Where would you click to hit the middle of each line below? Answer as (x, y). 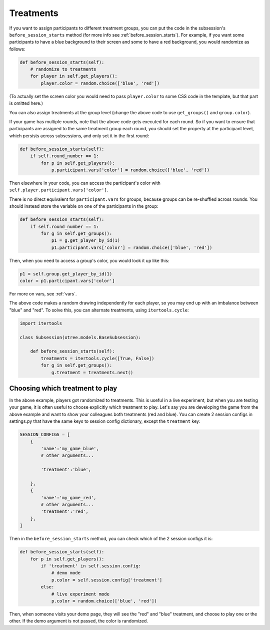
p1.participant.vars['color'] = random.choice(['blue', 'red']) (132, 247)
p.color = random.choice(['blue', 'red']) (104, 601)
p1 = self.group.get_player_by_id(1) (66, 274)
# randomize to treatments (63, 69)
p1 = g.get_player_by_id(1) (85, 241)
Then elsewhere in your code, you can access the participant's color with (85, 183)
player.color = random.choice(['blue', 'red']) (100, 83)
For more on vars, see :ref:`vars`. (43, 294)
